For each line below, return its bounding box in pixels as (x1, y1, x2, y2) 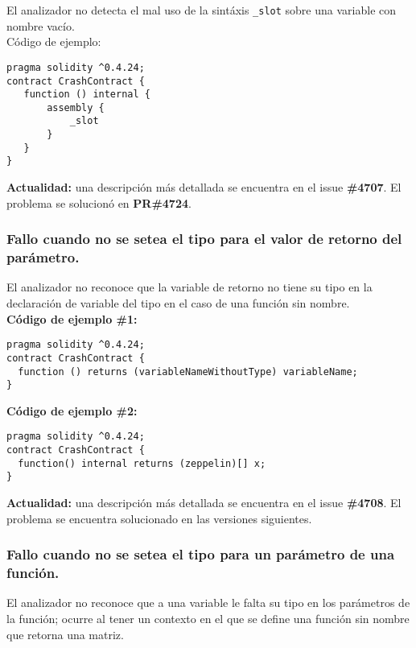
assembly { (47, 101, 105, 114)
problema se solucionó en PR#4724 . (6, 194, 192, 211)
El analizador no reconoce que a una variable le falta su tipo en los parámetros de (6, 594, 410, 611)
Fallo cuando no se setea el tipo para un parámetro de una (6, 544, 395, 564)
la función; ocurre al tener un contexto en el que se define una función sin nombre (6, 609, 410, 626)
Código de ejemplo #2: (6, 402, 138, 419)
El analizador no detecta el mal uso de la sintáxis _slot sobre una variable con (6, 2, 397, 18)
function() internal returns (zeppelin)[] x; (18, 457, 266, 469)
